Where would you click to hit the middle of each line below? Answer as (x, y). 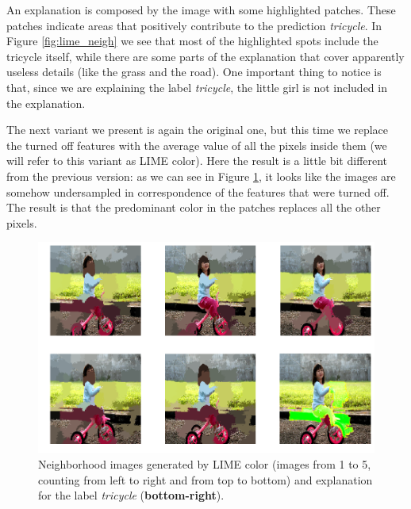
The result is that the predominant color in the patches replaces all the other (194, 207)
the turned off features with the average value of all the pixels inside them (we (197, 145)
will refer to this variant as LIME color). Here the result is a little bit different (197, 161)
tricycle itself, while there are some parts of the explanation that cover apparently (205, 56)
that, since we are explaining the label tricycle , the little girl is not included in (197, 87)
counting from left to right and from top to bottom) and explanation (205, 479)
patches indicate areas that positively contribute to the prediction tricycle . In (194, 25)
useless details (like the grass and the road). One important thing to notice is (194, 72)
